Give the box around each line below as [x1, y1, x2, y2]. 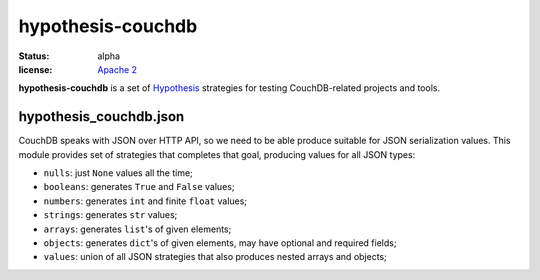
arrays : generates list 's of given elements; [43, 223, 232, 235]
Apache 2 [97, 63, 138, 75]
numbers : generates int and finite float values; [43, 195, 248, 207]
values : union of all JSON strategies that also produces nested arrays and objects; [43, 251, 387, 263]
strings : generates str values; [43, 209, 178, 221]
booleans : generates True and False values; [43, 181, 235, 193]
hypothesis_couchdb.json [18, 108, 185, 125]
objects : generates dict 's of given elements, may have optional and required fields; [43, 236, 397, 249]
